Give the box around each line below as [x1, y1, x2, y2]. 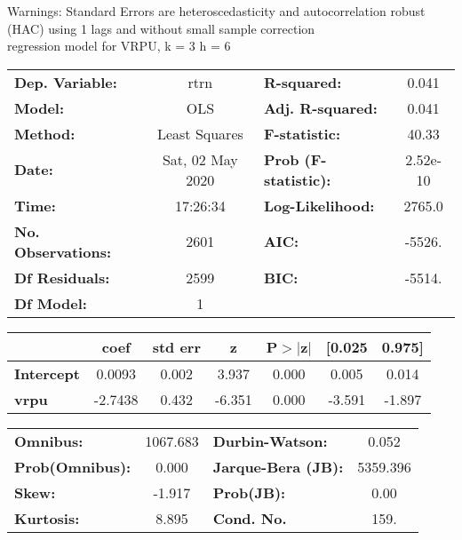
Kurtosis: [14, 507, 80, 528]
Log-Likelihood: [263, 195, 375, 216]
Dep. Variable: [14, 71, 117, 92]
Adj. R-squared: [263, 97, 378, 118]
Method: [14, 123, 76, 144]
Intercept [14, 362, 80, 384]
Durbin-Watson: [212, 430, 328, 451]
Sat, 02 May [162, 148, 238, 170]
